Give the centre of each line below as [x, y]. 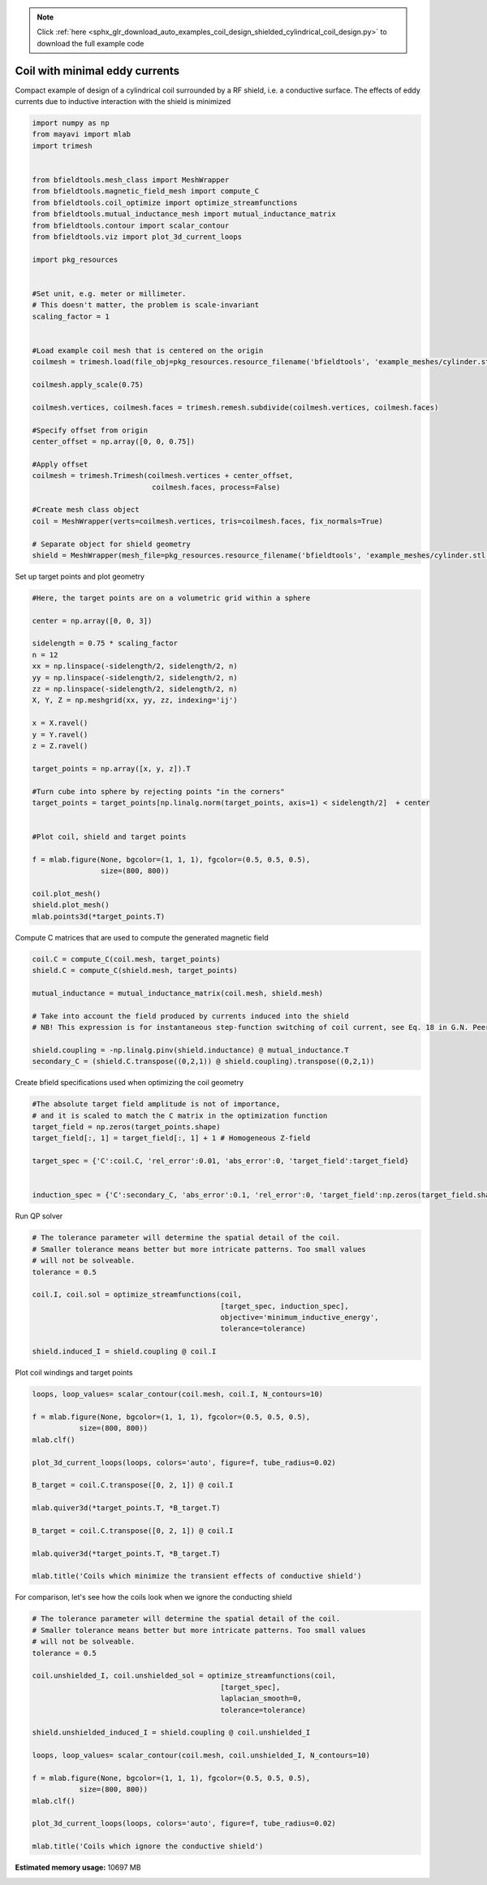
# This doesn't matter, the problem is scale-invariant [146, 305]
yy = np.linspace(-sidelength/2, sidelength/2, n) [135, 678]
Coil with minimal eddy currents [97, 70]
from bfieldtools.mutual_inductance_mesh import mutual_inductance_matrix [184, 214]
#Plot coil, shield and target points [109, 837]
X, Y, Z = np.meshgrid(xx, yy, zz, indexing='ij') [135, 700]
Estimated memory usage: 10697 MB [78, 1868]
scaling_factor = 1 [71, 316]
